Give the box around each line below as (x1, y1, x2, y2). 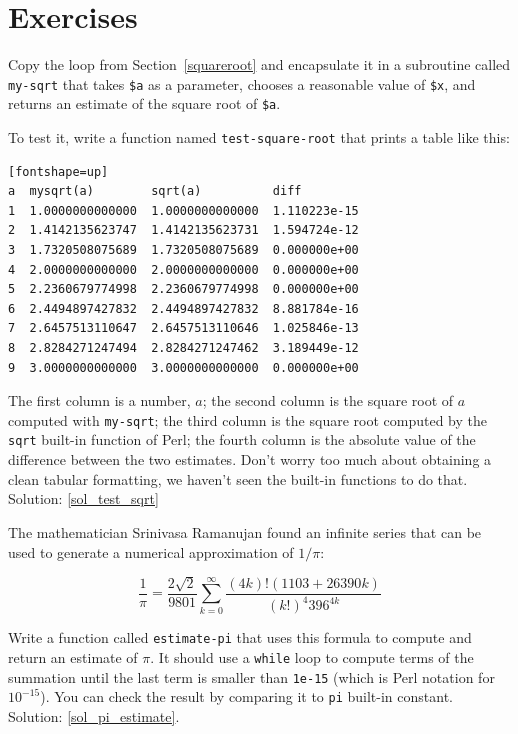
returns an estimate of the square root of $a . (8, 93, 281, 114)
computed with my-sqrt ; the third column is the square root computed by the (8, 409, 487, 430)
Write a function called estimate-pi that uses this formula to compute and (8, 627, 472, 648)
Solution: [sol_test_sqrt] (8, 488, 159, 509)
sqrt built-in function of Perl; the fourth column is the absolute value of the (8, 429, 476, 450)
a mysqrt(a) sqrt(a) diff (8, 184, 302, 199)
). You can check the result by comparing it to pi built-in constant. (40, 686, 453, 707)
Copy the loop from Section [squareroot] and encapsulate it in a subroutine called (8, 54, 511, 75)
